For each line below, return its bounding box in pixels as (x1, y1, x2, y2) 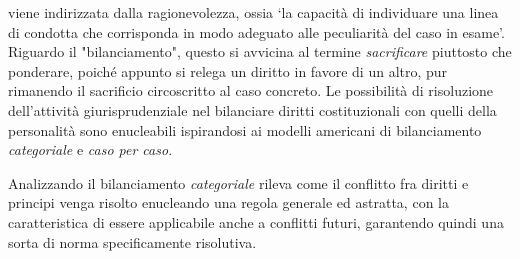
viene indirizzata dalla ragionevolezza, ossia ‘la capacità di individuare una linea (8, 2, 499, 22)
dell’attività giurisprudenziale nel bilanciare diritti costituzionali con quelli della (8, 99, 497, 120)
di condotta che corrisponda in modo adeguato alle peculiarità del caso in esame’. (8, 21, 505, 42)
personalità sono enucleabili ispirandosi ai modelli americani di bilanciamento (8, 119, 482, 140)
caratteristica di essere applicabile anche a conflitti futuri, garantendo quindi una (8, 211, 504, 232)
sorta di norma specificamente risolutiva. (8, 231, 257, 252)
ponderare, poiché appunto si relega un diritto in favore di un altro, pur (8, 60, 448, 81)
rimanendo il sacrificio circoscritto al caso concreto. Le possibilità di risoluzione (8, 80, 494, 101)
